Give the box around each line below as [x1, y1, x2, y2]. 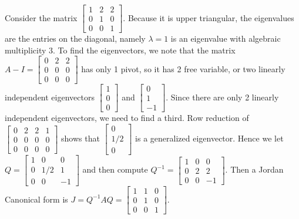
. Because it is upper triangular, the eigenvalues [123, 11, 294, 23]
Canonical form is [5, 193, 68, 205]
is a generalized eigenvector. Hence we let [135, 132, 284, 144]
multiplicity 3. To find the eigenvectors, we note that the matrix [5, 43, 236, 56]
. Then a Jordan [225, 163, 284, 176]
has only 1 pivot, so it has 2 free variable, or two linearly [81, 62, 285, 75]
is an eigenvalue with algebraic [170, 32, 281, 45]
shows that [61, 132, 100, 144]
